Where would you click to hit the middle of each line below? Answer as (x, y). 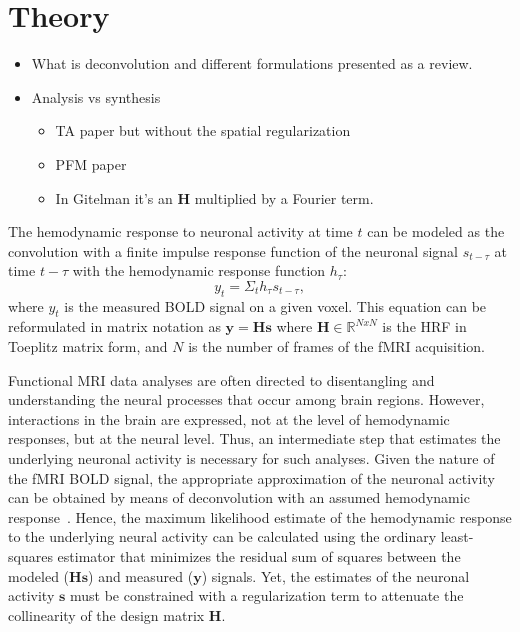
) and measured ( (141, 575)
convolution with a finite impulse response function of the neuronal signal (233, 250)
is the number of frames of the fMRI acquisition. (336, 346)
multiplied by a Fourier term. (284, 197)
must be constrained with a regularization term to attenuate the (266, 595)
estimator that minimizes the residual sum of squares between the (259, 556)
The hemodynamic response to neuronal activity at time (180, 231)
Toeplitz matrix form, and (88, 346)
